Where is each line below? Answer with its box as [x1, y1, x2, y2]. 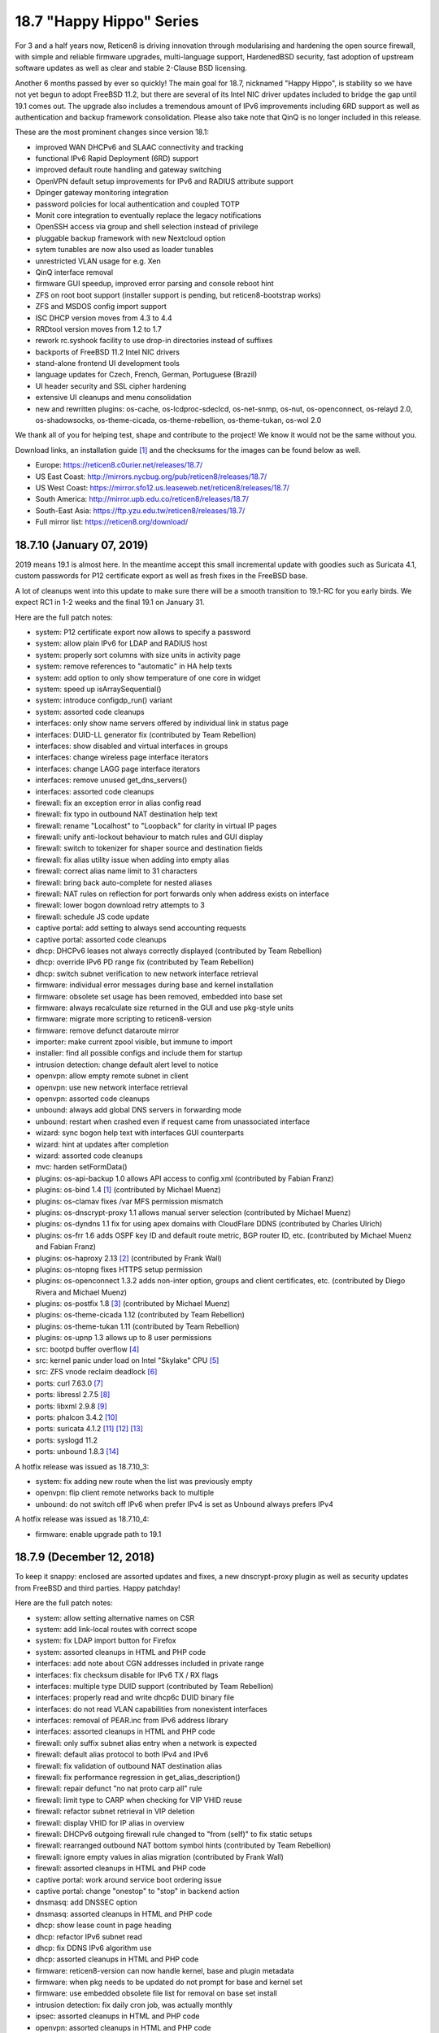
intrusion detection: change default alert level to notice [35, 1060, 219, 1069]
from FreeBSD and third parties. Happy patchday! [15, 1582, 180, 1593]
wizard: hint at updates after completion [35, 1139, 169, 1149]
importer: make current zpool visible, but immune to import [35, 1037, 233, 1047]
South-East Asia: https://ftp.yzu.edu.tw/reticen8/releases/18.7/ [35, 505, 246, 516]
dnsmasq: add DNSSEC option [35, 1897, 138, 1907]
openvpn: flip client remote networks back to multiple [35, 1488, 215, 1498]
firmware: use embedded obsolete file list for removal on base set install [35, 1988, 278, 1998]
